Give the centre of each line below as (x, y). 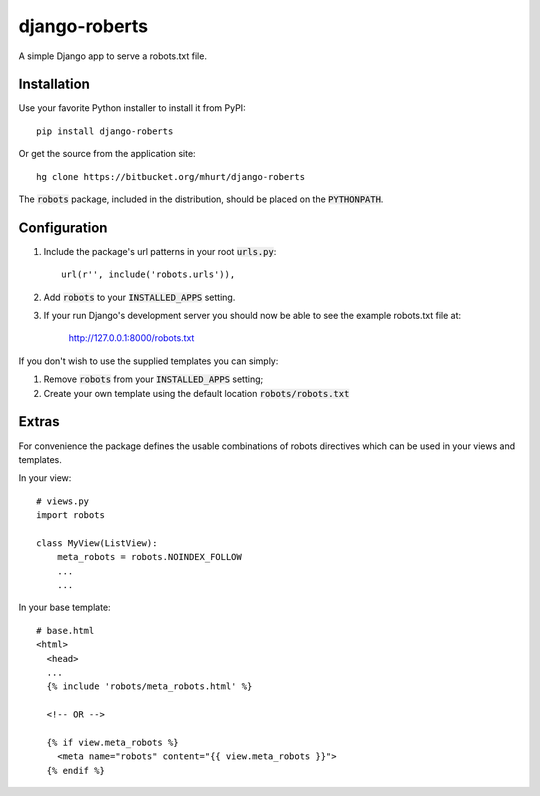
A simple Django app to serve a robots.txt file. (112, 56)
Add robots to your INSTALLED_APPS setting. (139, 297)
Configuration (63, 227)
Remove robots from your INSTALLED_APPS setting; (153, 379)
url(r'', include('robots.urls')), (148, 274)
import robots (70, 515)
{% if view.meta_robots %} (112, 742)
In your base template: (64, 607)
